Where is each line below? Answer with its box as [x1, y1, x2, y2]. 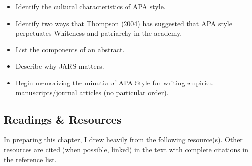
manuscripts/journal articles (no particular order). [15, 87, 169, 97]
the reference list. [4, 154, 57, 164]
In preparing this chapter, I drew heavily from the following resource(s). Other [4, 134, 243, 145]
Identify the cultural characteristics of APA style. [15, 1, 166, 11]
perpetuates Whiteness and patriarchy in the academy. [15, 28, 182, 38]
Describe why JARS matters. [15, 61, 104, 71]
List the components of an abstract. [15, 44, 125, 54]
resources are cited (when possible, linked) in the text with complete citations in [4, 144, 249, 154]
